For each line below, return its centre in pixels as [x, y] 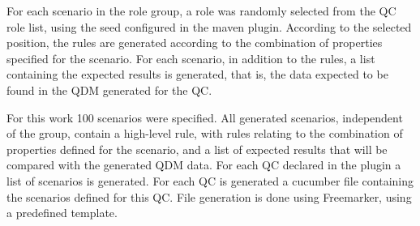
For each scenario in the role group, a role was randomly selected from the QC [201, 11]
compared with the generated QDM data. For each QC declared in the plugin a [204, 165]
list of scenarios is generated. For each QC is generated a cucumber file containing [210, 180]
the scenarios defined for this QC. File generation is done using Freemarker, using [209, 196]
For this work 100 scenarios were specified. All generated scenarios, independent [205, 117]
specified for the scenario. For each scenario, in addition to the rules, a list [191, 58]
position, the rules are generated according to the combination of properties [195, 43]
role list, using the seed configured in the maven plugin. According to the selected [209, 26]
